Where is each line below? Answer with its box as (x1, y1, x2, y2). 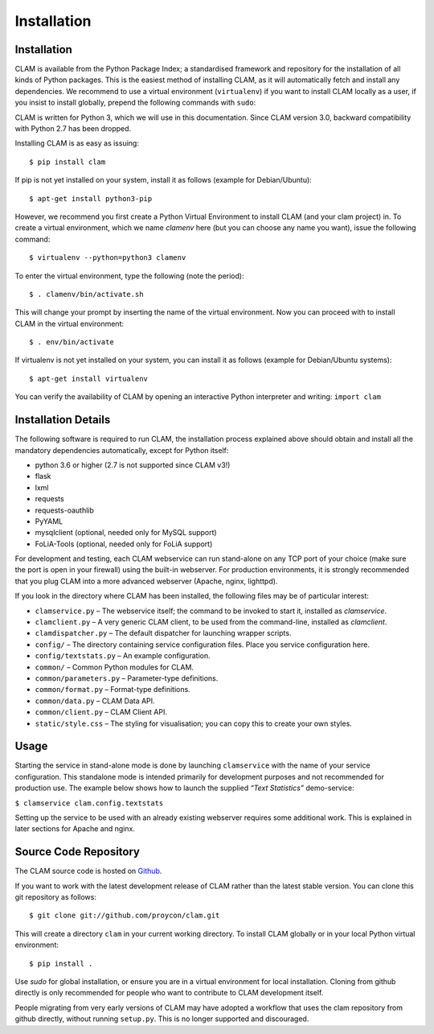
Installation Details (14, 413, 111, 426)
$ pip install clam (29, 157, 106, 167)
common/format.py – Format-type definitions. (35, 685, 190, 694)
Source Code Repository (14, 845, 141, 859)
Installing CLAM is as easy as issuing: (14, 138, 140, 148)
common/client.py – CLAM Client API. (35, 707, 168, 717)
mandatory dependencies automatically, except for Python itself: (14, 445, 229, 455)
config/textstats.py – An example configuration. (35, 651, 211, 661)
